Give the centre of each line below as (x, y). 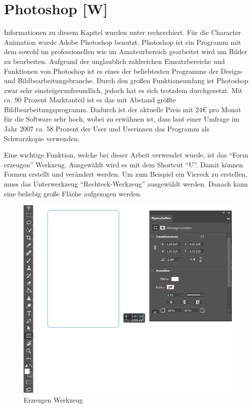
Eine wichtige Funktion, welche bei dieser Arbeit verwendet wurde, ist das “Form (126, 155)
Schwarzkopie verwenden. (42, 138)
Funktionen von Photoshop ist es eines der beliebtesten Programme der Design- (124, 71)
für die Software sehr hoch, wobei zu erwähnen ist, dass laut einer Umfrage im (122, 119)
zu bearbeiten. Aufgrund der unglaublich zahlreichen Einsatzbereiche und (114, 61)
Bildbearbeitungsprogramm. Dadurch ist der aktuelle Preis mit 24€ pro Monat (123, 109)
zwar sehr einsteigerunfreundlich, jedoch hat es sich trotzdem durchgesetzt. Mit (123, 90)
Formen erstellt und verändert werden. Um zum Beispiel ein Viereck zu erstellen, (126, 174)
